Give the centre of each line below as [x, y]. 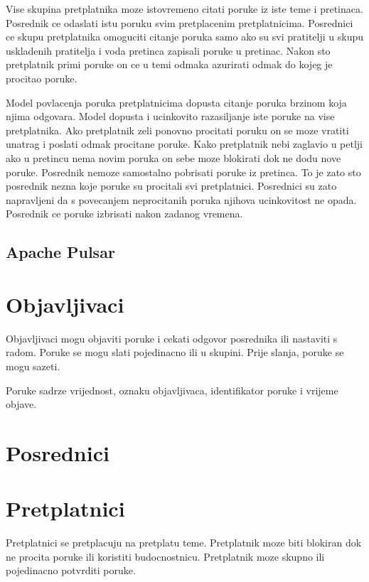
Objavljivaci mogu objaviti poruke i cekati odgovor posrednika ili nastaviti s [172, 338]
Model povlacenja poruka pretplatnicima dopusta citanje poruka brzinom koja [176, 102]
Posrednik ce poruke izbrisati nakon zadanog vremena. [124, 214]
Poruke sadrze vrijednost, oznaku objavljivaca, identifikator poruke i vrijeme [172, 390]
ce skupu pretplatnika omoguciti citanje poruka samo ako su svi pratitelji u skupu [184, 37]
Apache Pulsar [60, 252]
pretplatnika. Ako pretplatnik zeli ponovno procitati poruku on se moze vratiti [177, 130]
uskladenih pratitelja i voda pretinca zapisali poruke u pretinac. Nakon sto [168, 50]
